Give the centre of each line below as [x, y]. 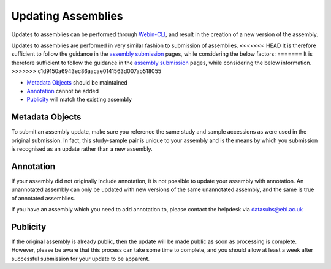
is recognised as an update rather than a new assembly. [82, 149]
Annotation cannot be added [63, 91]
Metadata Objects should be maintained [77, 82]
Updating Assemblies [67, 16]
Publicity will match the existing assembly [79, 100]
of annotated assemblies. [43, 198]
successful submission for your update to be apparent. [81, 259]
